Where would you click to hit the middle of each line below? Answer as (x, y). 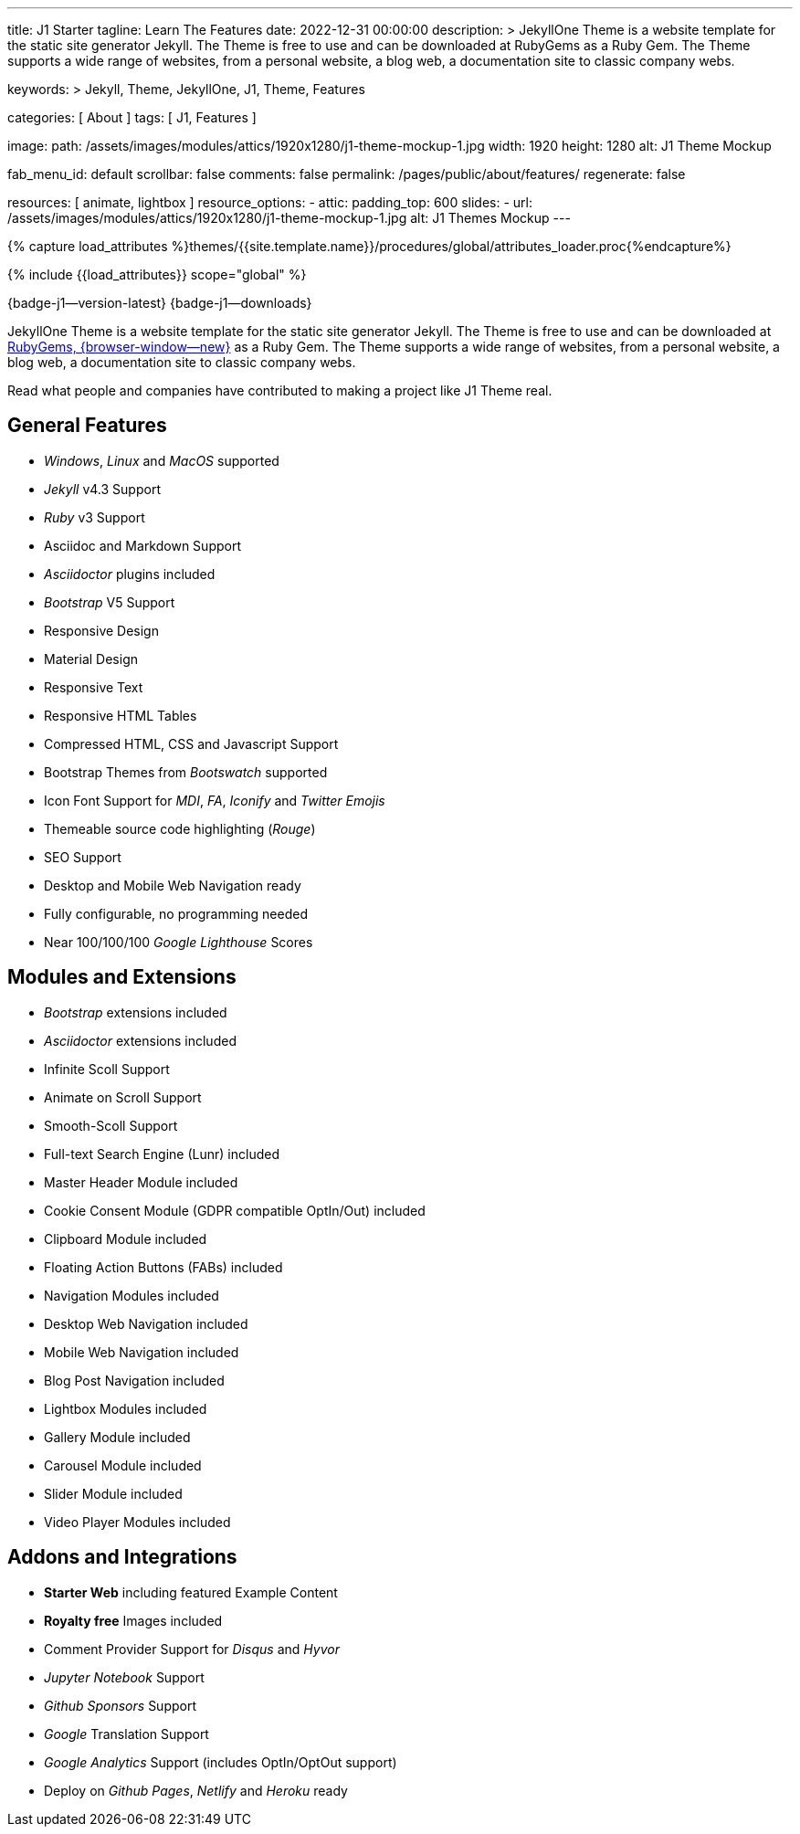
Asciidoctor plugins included (130, 574)
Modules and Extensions (122, 977)
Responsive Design (101, 630)
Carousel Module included (123, 1465)
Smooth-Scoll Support (111, 1125)
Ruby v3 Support (95, 517)
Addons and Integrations (122, 1557)
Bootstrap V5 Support (110, 602)
